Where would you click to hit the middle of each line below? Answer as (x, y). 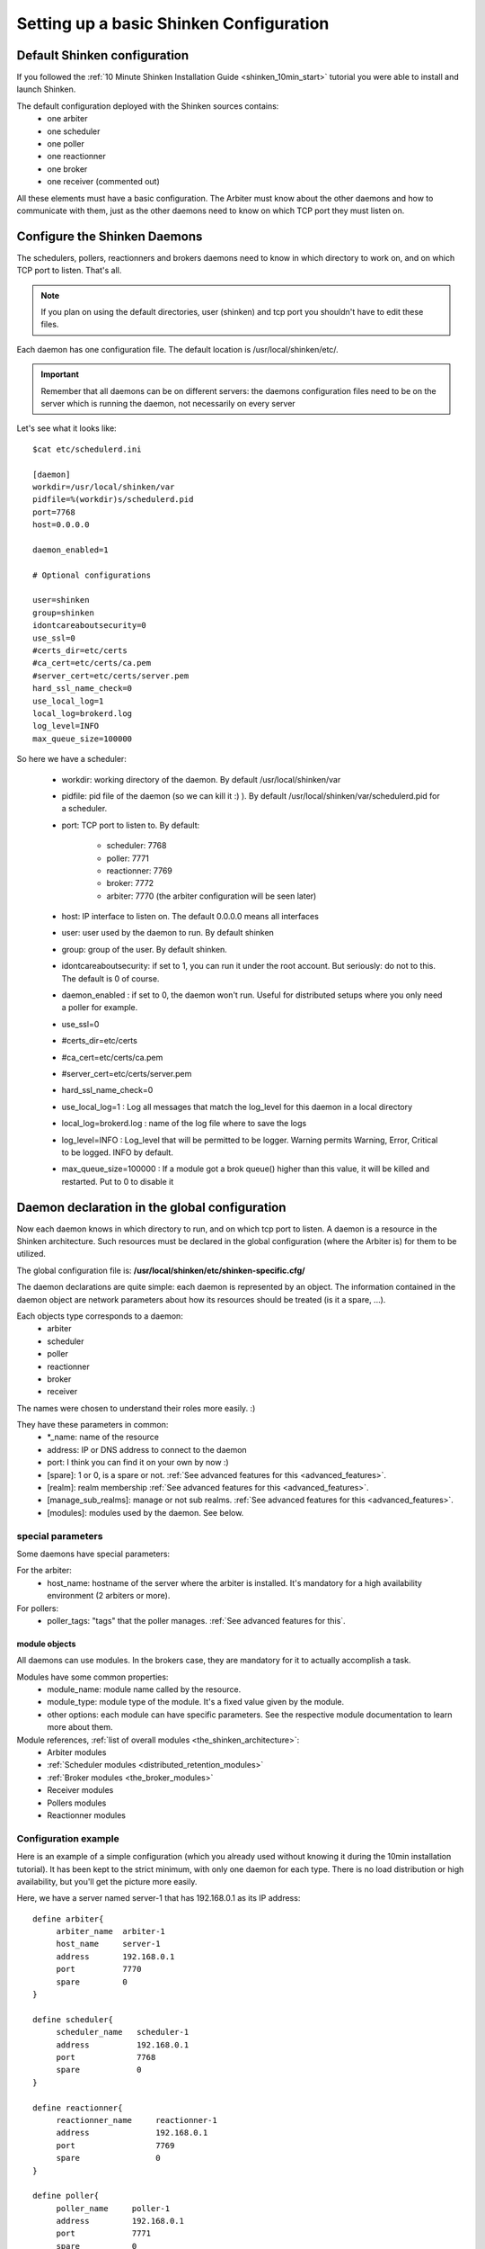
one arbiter (67, 119)
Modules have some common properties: (93, 1677)
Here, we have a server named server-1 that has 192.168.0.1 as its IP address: (159, 1898)
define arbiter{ (68, 1919)
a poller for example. (100, 1008)
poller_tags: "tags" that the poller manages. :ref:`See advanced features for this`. (196, 1620)
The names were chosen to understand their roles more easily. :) (136, 1408)
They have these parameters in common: (93, 1425)
